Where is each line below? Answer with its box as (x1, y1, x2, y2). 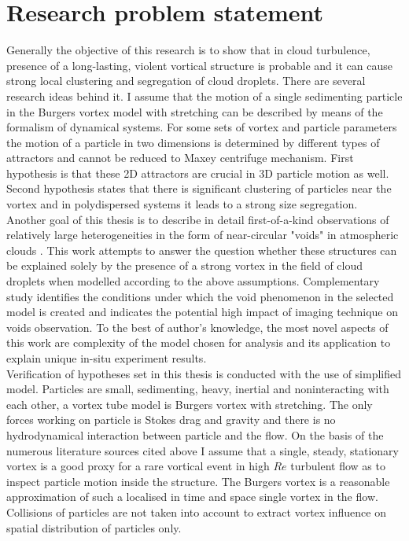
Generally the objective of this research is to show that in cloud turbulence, (6, 42, 370, 58)
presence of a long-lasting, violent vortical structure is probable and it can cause (6, 57, 392, 73)
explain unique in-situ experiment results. (6, 350, 207, 366)
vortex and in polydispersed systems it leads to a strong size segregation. (6, 196, 358, 212)
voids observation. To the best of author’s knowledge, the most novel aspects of (6, 318, 389, 335)
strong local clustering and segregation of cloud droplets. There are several (6, 72, 366, 89)
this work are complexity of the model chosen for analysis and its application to (6, 334, 391, 351)
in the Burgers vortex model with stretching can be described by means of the (6, 103, 383, 120)
